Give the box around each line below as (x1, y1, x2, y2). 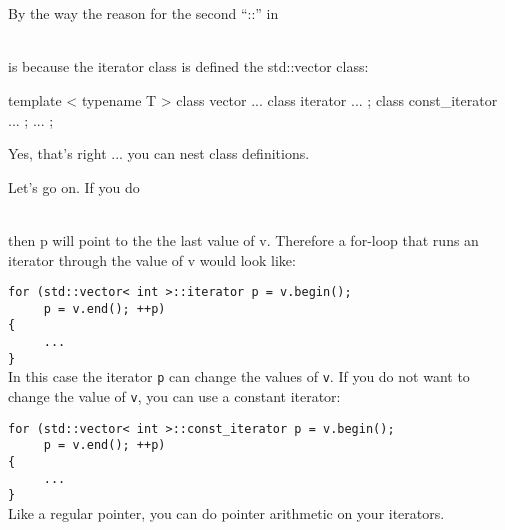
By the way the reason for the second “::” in (8, 3, 279, 24)
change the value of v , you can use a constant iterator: (8, 386, 341, 407)
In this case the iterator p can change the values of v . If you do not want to (8, 366, 470, 387)
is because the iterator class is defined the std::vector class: (8, 56, 369, 77)
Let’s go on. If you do (8, 176, 140, 197)
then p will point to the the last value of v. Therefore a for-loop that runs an (8, 229, 479, 250)
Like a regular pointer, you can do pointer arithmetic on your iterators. (8, 503, 445, 523)
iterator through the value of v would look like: (8, 249, 296, 270)
